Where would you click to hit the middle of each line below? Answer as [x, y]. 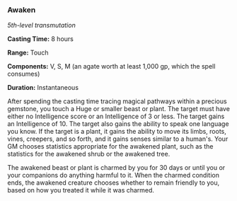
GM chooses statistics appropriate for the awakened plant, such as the [110, 147]
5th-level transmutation [41, 25]
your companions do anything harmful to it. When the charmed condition [113, 176]
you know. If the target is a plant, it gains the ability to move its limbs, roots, [117, 132]
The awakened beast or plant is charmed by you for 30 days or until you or [116, 168]
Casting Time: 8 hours [41, 39]
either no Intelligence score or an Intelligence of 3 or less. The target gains [116, 116]
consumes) [24, 74]
